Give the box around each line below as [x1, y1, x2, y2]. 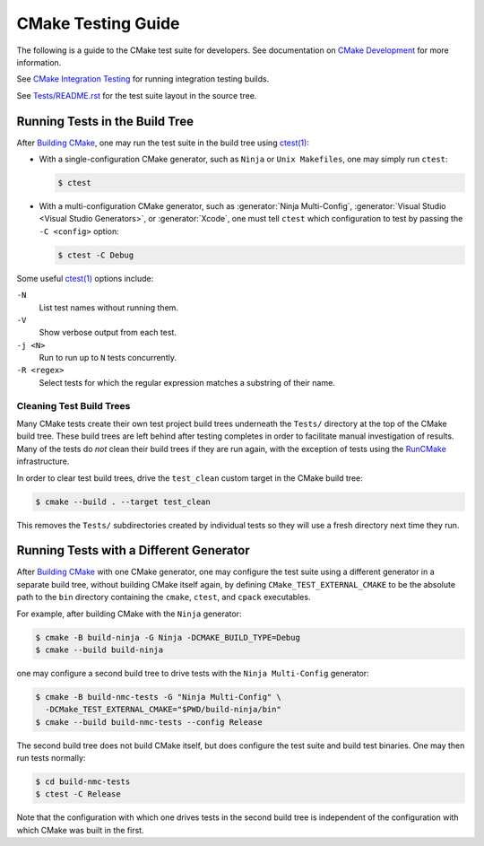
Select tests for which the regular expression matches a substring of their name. [39, 377, 335, 388]
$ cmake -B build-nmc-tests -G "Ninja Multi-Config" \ [35, 692, 281, 702]
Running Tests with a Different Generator [16, 543, 250, 558]
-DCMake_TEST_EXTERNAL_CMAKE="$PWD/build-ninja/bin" [45, 704, 281, 715]
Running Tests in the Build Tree [16, 113, 194, 129]
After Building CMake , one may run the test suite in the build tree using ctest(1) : [16, 137, 309, 148]
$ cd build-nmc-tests [35, 777, 131, 787]
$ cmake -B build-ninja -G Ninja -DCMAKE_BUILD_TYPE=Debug [35, 632, 300, 642]
